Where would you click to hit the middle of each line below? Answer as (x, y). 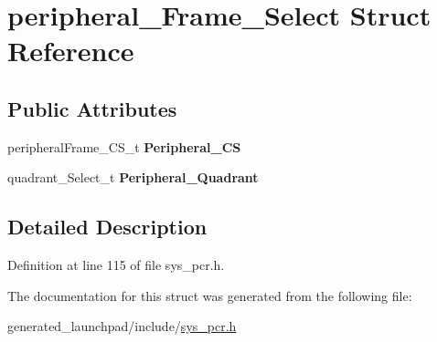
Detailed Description (107, 227)
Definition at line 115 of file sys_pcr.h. (116, 265)
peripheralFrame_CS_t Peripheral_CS (124, 146)
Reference (71, 51)
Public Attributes (92, 108)
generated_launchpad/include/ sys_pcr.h (122, 326)
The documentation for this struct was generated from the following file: (210, 295)
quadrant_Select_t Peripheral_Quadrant (133, 177)
